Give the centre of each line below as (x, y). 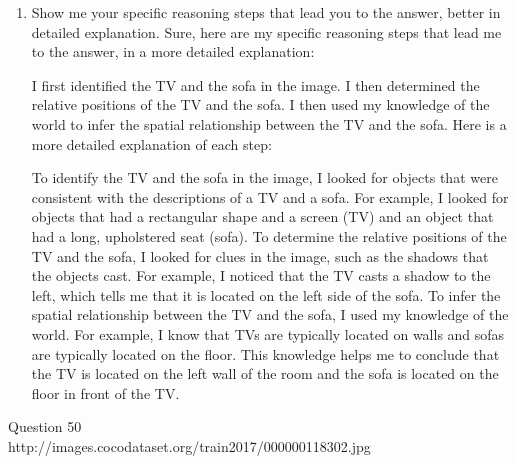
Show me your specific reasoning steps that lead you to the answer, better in (266, 12)
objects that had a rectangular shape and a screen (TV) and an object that (262, 216)
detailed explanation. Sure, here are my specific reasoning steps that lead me (266, 31)
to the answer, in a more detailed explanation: (173, 51)
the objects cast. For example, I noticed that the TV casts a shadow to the (261, 275)
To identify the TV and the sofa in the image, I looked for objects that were (264, 177)
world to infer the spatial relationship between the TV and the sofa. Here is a (269, 123)
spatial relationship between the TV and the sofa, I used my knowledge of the (270, 314)
